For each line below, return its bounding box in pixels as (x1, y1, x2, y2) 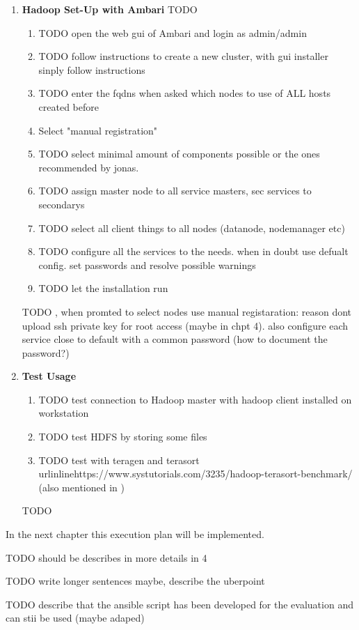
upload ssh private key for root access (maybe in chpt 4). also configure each (22, 318, 349, 332)
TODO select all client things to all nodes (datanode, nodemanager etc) (38, 220, 345, 235)
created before (38, 99, 99, 114)
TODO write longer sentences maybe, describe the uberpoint (6, 574, 265, 588)
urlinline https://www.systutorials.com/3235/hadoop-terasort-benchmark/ (38, 466, 353, 481)
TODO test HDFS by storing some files (38, 429, 207, 444)
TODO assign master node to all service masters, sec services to (38, 183, 312, 198)
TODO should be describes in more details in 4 (6, 550, 207, 564)
